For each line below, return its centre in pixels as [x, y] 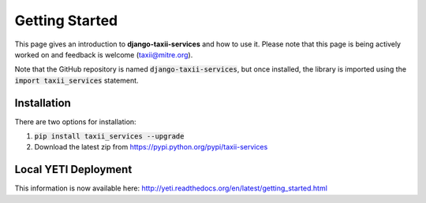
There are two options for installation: [76, 121]
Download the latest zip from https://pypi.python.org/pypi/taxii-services [151, 147]
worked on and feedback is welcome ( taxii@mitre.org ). [104, 54]
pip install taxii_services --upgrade [109, 137]
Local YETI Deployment [73, 170]
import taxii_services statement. [77, 80]
